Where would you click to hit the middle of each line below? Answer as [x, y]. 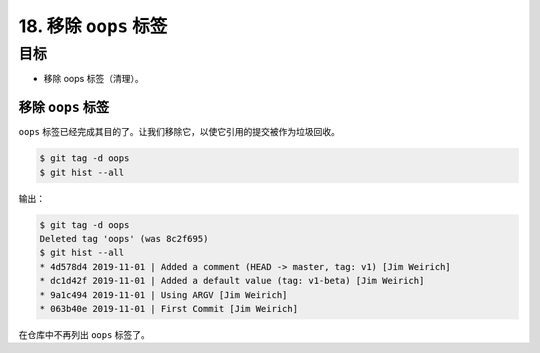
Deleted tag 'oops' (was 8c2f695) [124, 239]
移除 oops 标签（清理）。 [93, 79]
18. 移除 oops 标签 [93, 26]
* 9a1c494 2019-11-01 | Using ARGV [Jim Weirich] [163, 294]
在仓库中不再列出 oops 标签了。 [84, 334]
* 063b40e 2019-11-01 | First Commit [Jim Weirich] [169, 308]
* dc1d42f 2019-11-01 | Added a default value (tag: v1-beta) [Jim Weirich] [232, 281]
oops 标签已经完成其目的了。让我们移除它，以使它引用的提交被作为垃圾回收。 [179, 132]
